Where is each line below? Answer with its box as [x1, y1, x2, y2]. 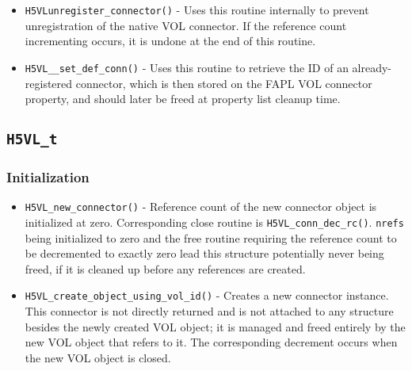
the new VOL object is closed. [25, 349, 171, 365]
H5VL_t [6, 131, 58, 148]
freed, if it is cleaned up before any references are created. [25, 260, 306, 277]
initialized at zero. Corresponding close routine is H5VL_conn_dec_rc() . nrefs [25, 213, 404, 230]
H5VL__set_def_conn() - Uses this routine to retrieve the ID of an [25, 59, 349, 75]
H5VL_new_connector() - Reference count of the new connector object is [25, 198, 377, 215]
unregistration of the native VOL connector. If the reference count [25, 17, 347, 33]
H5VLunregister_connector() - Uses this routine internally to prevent [25, 2, 369, 17]
